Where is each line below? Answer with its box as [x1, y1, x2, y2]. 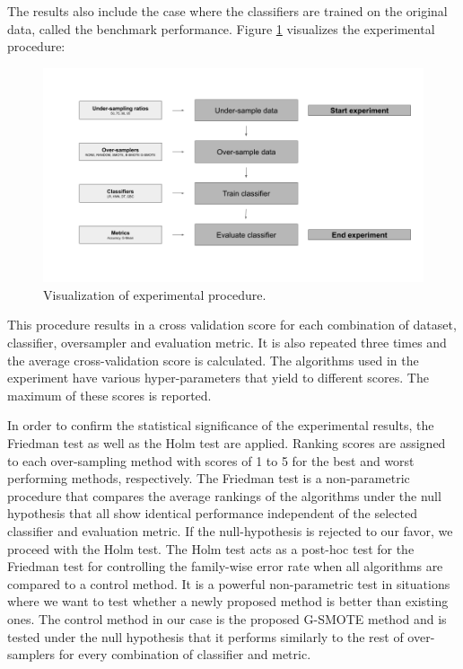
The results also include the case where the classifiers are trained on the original [7, 2, 448, 20]
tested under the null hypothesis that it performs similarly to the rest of [7, 627, 404, 646]
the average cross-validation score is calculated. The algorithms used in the [7, 350, 419, 369]
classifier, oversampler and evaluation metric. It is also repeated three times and [7, 333, 447, 352]
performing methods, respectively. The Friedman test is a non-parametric [7, 469, 410, 488]
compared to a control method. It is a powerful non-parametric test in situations [7, 574, 450, 593]
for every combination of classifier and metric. [58, 645, 311, 664]
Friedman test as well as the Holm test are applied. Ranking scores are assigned [7, 434, 446, 453]
